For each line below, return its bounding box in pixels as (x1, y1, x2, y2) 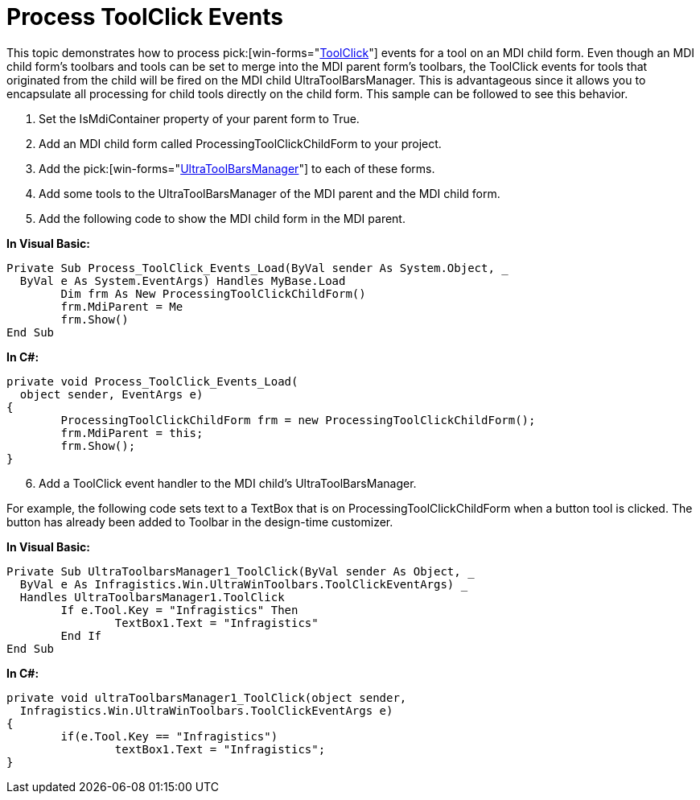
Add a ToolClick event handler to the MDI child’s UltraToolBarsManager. (39, 476, 417, 490)
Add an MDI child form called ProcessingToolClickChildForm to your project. (39, 136, 442, 151)
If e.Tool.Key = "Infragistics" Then (60, 603, 299, 616)
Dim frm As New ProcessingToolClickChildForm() (60, 287, 366, 300)
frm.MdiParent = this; (60, 426, 204, 439)
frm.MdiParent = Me (60, 299, 183, 313)
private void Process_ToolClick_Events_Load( (6, 374, 299, 388)
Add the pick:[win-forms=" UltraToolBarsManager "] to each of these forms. (39, 161, 435, 175)
